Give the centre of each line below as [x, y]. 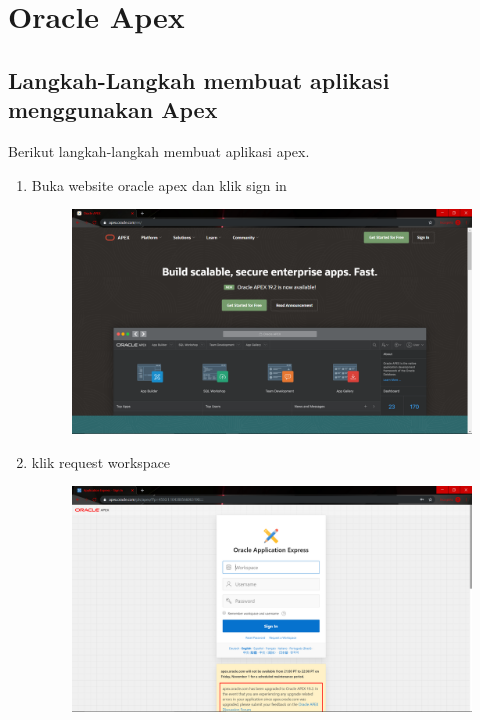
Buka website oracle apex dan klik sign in [159, 184]
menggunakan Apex [113, 109]
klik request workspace [101, 461]
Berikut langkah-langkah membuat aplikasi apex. [159, 150]
